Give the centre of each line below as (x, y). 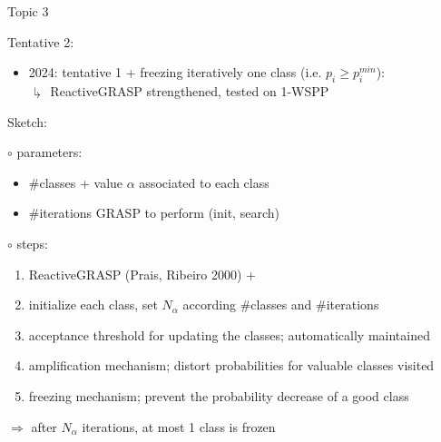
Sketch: (27, 121)
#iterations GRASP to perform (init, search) (154, 213)
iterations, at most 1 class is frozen (179, 426)
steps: (32, 243)
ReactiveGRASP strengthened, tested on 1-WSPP (190, 90)
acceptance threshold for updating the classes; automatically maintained (229, 334)
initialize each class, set (93, 304)
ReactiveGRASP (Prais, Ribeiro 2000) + (142, 274)
